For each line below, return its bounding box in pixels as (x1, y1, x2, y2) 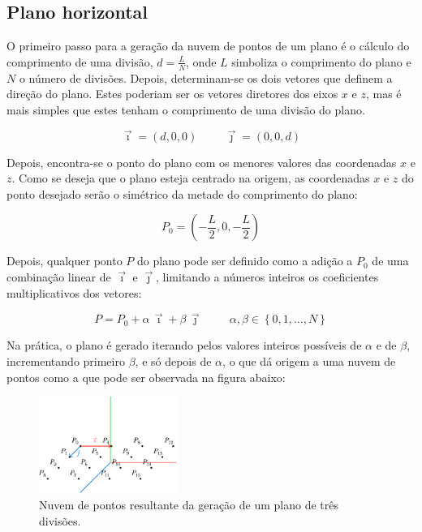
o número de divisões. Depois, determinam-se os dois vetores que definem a (19, 69, 393, 86)
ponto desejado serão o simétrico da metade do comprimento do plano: (6, 185, 358, 202)
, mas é (365, 85, 402, 102)
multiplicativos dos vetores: (6, 284, 142, 301)
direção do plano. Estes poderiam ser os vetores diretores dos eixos (6, 85, 338, 102)
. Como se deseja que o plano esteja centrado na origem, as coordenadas (11, 169, 370, 187)
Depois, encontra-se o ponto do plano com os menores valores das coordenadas (6, 153, 397, 170)
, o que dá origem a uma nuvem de (222, 353, 396, 369)
